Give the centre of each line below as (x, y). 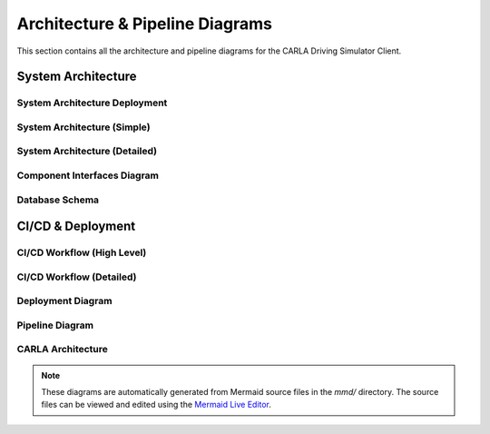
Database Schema (58, 200)
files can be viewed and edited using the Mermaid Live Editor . (157, 405)
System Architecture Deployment (92, 103)
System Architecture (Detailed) (87, 152)
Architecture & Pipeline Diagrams (144, 24)
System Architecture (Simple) (83, 127)
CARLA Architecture (63, 350)
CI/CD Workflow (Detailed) (77, 277)
